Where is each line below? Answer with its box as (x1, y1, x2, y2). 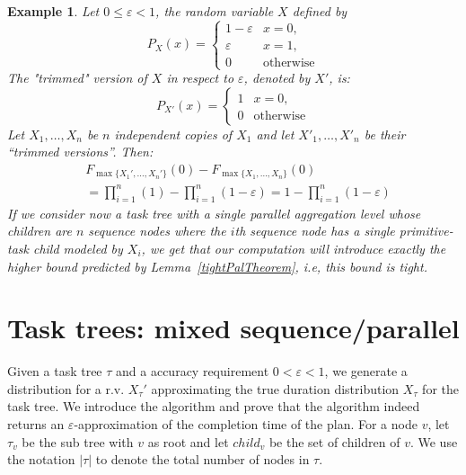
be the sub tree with (22, 432, 134, 451)
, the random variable (155, 2, 274, 20)
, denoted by (243, 68, 311, 87)
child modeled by (32, 238, 123, 257)
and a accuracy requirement (116, 362, 269, 381)
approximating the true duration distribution (151, 379, 400, 398)
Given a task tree (7, 362, 102, 381)
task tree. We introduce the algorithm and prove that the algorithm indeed (7, 397, 420, 416)
